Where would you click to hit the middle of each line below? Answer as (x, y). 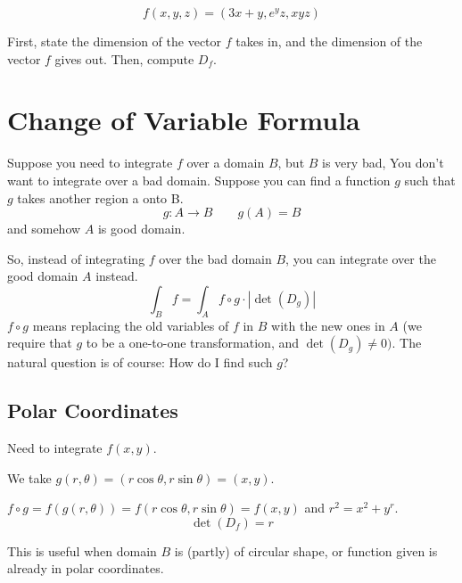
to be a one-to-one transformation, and (193, 343)
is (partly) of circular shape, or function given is (306, 550)
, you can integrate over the (361, 258)
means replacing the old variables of (131, 325)
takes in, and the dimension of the (329, 41)
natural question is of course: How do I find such (140, 362)
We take (29, 477)
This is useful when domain (82, 550)
